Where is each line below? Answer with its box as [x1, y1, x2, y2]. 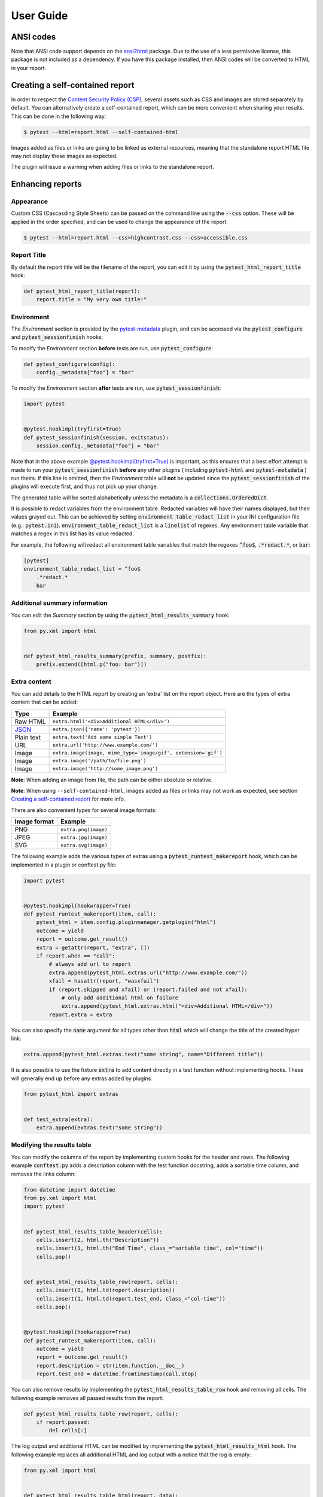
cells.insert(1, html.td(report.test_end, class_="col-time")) [36, 1295, 226, 1302]
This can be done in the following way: [11, 113, 106, 120]
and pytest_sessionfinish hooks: [11, 334, 103, 341]
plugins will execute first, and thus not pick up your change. [11, 483, 159, 490]
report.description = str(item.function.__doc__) [36, 1362, 185, 1369]
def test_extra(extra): [23, 1116, 94, 1123]
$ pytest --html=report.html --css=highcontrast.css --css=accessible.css [23, 234, 248, 241]
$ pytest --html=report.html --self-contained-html [23, 129, 179, 135]
